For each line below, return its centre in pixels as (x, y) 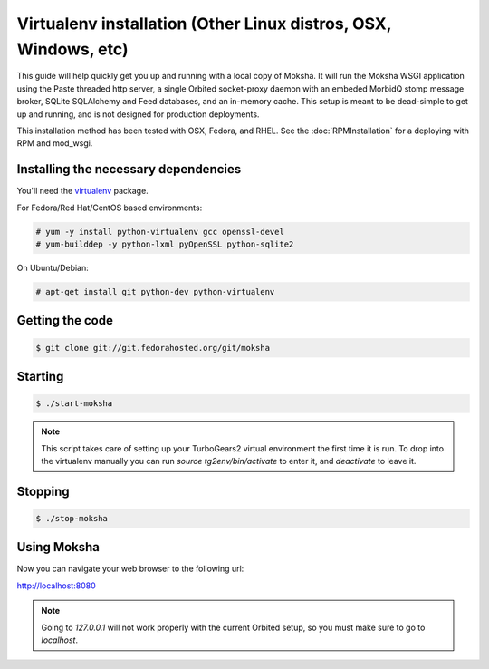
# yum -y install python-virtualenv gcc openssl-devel (160, 232)
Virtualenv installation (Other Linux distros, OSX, (204, 24)
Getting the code (65, 320)
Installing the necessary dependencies (129, 169)
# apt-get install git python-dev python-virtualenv (155, 291)
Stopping (43, 491)
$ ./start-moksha (74, 404)
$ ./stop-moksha (72, 518)
